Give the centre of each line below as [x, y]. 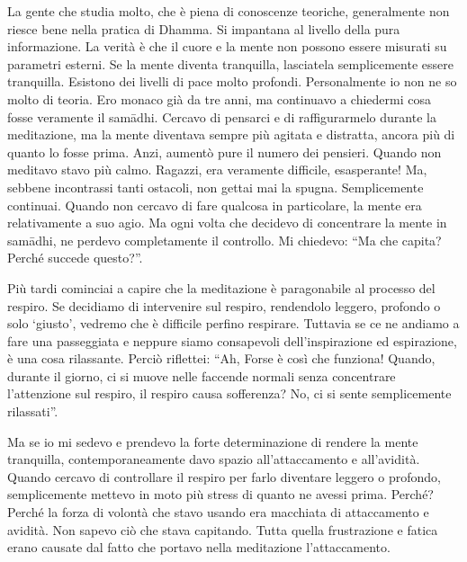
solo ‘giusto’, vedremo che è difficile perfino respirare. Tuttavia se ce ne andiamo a [233, 323]
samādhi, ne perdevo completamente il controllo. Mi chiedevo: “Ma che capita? [225, 240]
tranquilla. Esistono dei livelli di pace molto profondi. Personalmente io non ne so [232, 81]
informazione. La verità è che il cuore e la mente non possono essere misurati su [227, 46]
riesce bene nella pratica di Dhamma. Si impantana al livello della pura [204, 28]
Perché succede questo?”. [75, 258]
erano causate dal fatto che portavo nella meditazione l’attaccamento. [199, 547]
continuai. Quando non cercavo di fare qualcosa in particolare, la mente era [215, 205]
